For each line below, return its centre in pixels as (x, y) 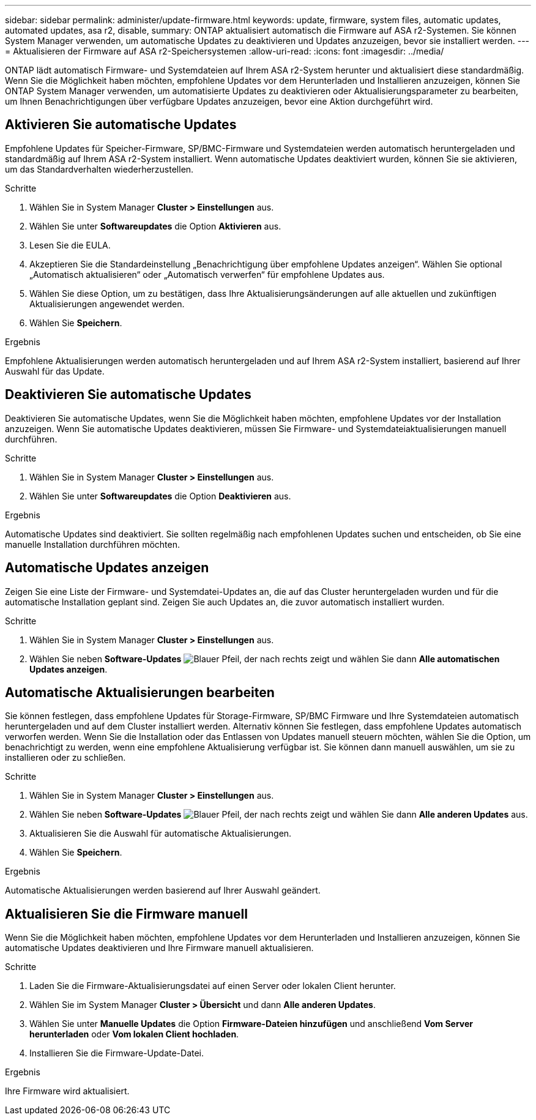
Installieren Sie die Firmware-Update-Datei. (117, 1053)
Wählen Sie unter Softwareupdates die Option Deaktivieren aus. (160, 496)
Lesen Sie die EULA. (70, 245)
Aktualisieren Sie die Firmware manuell (126, 914)
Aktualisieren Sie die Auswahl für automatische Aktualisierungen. (161, 834)
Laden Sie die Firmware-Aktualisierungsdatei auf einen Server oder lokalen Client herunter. (213, 986)
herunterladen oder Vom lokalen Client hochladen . (134, 1034)
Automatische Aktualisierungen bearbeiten (140, 692)
